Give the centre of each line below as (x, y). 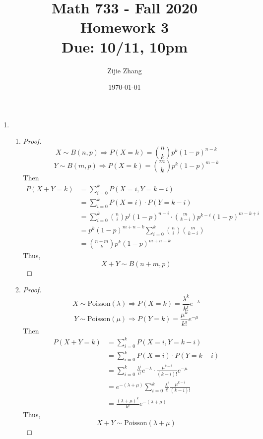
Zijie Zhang (125, 70)
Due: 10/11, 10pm (125, 46)
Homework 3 (125, 27)
